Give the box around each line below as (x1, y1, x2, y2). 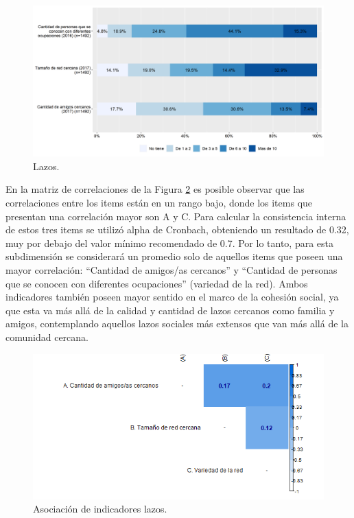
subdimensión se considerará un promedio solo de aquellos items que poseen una (5, 249, 343, 263)
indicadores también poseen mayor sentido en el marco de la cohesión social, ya (5, 290, 339, 304)
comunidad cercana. (5, 330, 88, 344)
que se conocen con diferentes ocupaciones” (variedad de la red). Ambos (5, 276, 308, 290)
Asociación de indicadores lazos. (33, 502, 167, 516)
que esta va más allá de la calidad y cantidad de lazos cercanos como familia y (5, 303, 335, 317)
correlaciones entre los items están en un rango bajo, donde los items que (5, 196, 313, 210)
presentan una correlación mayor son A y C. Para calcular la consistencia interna (5, 209, 346, 223)
